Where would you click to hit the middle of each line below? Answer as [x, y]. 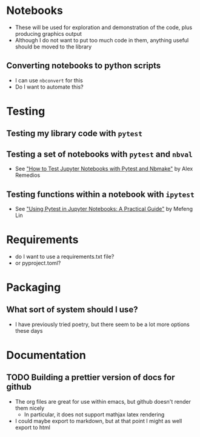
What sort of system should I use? [72, 310]
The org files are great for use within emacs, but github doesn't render [103, 401]
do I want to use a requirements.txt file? [65, 256]
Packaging [34, 288]
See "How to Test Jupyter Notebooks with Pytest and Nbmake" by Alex [104, 169]
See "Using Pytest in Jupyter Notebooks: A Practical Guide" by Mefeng [104, 208]
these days [29, 330]
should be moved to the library [53, 47]
